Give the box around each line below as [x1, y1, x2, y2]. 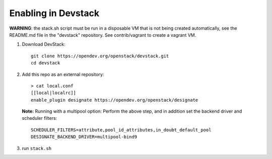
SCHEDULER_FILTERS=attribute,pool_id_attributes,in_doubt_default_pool [31, 127, 212, 133]
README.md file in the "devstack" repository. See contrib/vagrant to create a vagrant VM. [9, 32, 196, 38]
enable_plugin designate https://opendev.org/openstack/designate [31, 97, 198, 103]
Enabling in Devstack [9, 8, 100, 19]
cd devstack [31, 60, 60, 66]
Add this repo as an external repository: [22, 71, 104, 77]
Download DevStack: [22, 41, 65, 47]
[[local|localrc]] [31, 90, 77, 96]
